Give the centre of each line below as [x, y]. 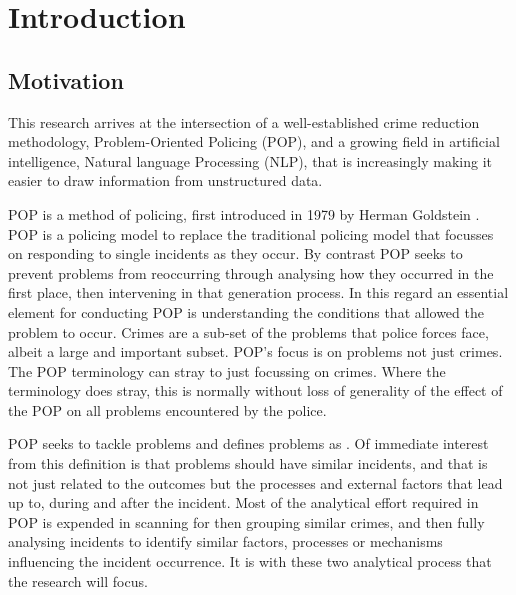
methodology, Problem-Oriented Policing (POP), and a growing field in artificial [254, 141]
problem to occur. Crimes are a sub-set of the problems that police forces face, [248, 331]
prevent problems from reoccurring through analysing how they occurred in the [251, 272]
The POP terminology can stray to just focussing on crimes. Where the [227, 370]
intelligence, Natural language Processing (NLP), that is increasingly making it [250, 160]
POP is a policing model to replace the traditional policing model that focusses [251, 233]
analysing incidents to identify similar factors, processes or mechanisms [225, 541]
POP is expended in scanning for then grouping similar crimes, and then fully [246, 521]
